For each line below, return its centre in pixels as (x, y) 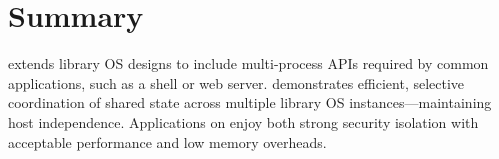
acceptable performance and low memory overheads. (167, 141)
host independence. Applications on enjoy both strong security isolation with (243, 121)
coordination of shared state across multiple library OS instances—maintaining (250, 102)
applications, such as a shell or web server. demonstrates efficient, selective (236, 82)
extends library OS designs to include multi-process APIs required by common (248, 63)
